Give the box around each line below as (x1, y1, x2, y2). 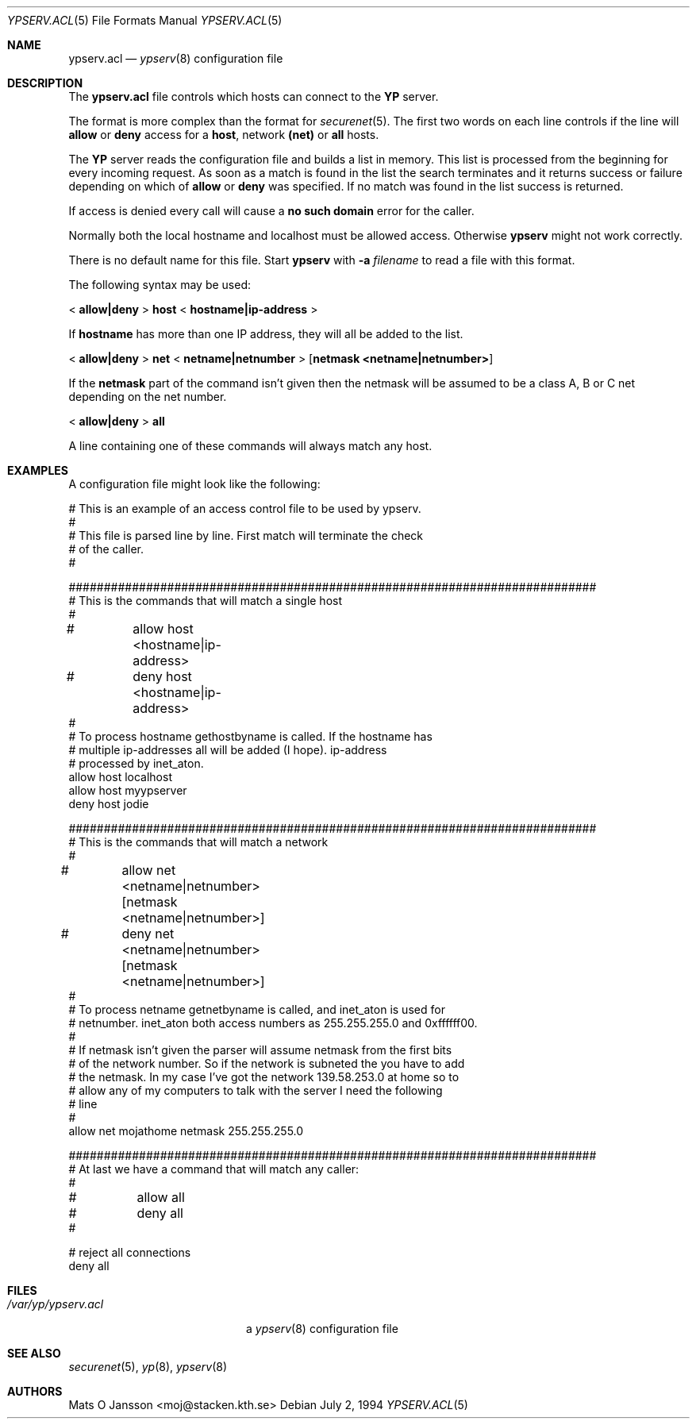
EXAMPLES (7, 464, 68, 477)
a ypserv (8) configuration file (246, 1322, 398, 1335)
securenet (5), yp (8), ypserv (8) (68, 1360, 228, 1373)
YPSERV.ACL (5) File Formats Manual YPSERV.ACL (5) (7, 13, 283, 27)
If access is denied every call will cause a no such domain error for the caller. (68, 204, 475, 218)
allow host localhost (68, 770, 172, 784)
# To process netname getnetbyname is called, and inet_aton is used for (68, 1003, 445, 1016)
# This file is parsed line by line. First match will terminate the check (68, 529, 424, 542)
